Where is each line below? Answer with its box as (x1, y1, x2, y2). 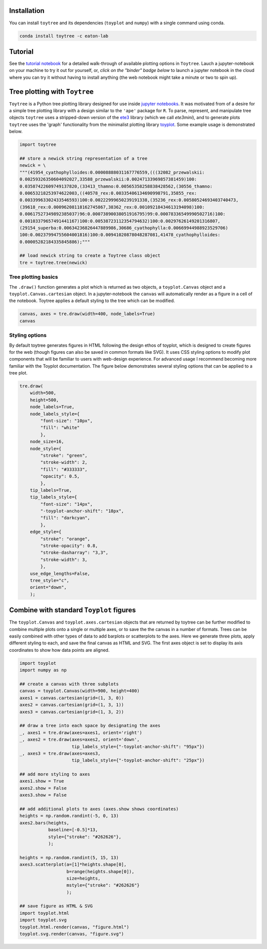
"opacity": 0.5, (40, 474, 80, 479)
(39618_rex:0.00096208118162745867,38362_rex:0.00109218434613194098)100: (19, 204, 205, 210)
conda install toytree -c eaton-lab (19, 33, 109, 39)
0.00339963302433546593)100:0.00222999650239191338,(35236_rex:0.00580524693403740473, (19, 197, 239, 203)
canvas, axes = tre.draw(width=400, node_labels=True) (19, 311, 155, 317)
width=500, (30, 390, 56, 396)
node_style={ (30, 445, 62, 451)
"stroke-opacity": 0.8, (40, 543, 98, 549)
